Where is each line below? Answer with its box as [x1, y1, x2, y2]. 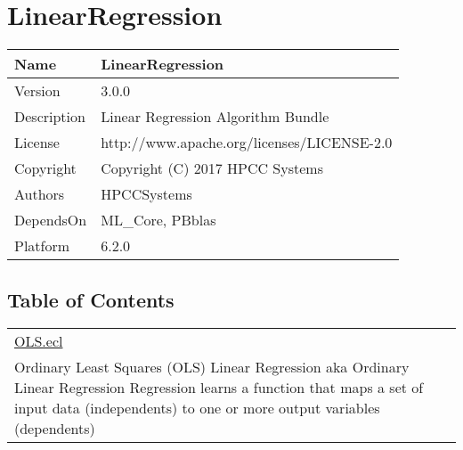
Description [14, 106, 85, 127]
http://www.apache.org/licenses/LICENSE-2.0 [101, 132, 393, 153]
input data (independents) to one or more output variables [14, 397, 380, 419]
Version [14, 80, 61, 102]
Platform [14, 235, 70, 257]
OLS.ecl [14, 331, 63, 352]
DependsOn [14, 209, 87, 231]
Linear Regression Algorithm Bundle [101, 106, 329, 127]
